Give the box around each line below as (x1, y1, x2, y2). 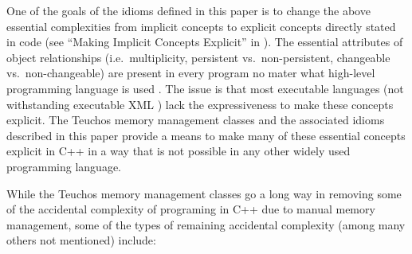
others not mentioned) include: (6, 232, 156, 248)
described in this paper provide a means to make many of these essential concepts (6, 127, 406, 143)
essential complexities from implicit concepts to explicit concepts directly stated (6, 18, 396, 34)
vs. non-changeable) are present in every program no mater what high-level (6, 64, 375, 81)
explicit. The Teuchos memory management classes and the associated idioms (6, 111, 385, 128)
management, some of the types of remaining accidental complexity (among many (6, 216, 406, 233)
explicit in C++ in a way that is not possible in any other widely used (6, 143, 351, 159)
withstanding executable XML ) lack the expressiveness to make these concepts (6, 96, 394, 112)
